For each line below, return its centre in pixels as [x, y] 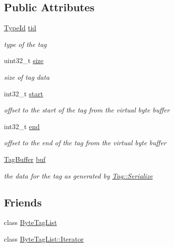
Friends [23, 202]
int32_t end [22, 126]
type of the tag [25, 44]
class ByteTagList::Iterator [44, 238]
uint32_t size [24, 60]
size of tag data [27, 77]
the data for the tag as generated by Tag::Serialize [78, 175]
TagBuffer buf [25, 159]
